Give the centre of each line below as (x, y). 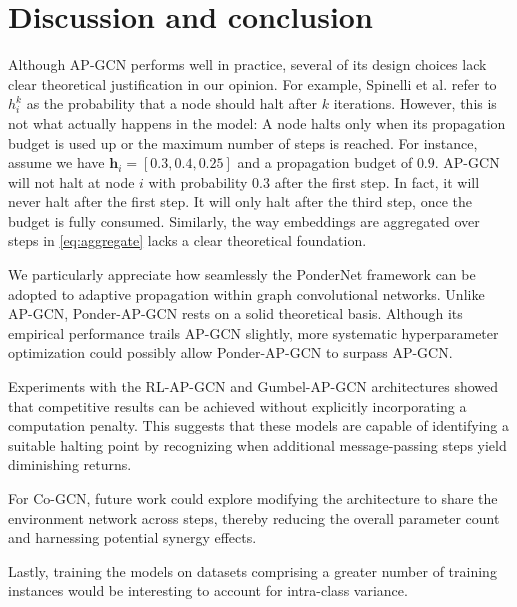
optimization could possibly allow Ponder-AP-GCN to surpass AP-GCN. (230, 352)
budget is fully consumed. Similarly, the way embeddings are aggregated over (244, 220)
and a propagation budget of (325, 162)
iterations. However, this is (415, 103)
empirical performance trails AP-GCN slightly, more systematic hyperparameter (253, 332)
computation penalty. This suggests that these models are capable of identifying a (259, 425)
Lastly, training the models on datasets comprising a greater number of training (252, 570)
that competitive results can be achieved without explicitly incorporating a (237, 405)
